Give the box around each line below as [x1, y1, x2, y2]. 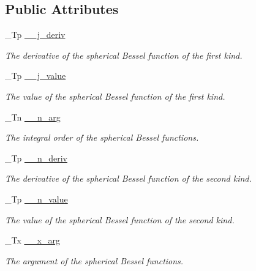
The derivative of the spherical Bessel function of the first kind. [5, 48, 243, 61]
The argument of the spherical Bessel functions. [5, 254, 184, 267]
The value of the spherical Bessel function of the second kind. [5, 213, 235, 226]
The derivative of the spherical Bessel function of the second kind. [5, 172, 252, 185]
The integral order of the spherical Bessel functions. [5, 131, 199, 144]
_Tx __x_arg [5, 234, 60, 247]
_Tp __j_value [5, 69, 66, 82]
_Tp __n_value [5, 192, 68, 205]
